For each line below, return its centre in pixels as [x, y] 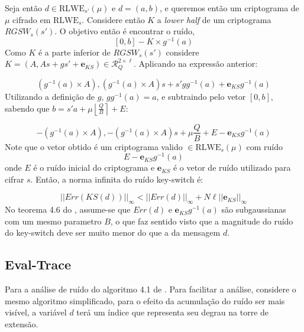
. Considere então [113, 19]
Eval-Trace [38, 264]
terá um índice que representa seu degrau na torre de [173, 312]
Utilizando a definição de [50, 96]
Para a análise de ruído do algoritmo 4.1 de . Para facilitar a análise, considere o [151, 289]
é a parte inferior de [74, 52]
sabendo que [27, 108]
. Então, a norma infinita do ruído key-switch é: [117, 179]
